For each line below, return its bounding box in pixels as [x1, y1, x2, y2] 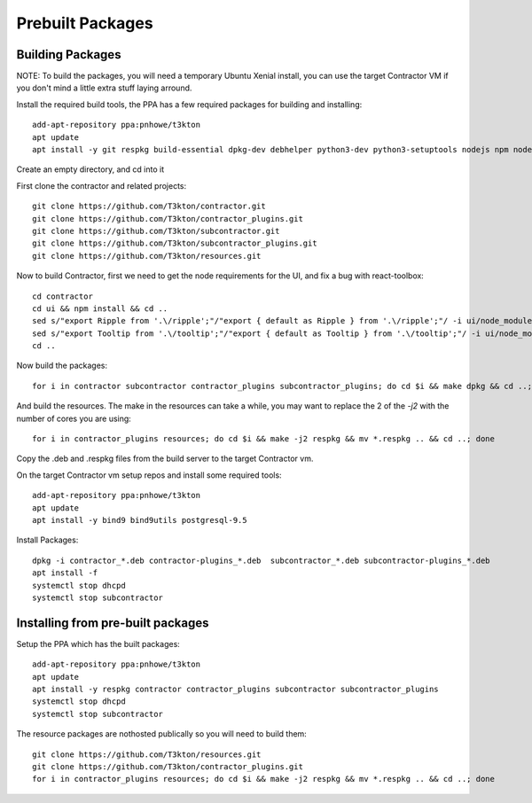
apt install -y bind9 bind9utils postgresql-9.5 [32, 515, 247, 525]
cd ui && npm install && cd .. [32, 303, 168, 314]
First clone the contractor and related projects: [16, 180, 186, 191]
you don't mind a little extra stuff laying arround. [16, 82, 192, 93]
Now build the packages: [16, 360, 108, 371]
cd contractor [32, 291, 93, 301]
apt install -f [32, 568, 98, 578]
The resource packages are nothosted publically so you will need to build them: [16, 729, 308, 739]
